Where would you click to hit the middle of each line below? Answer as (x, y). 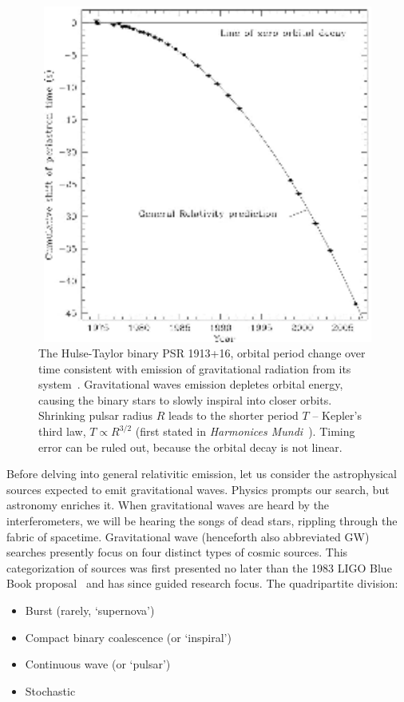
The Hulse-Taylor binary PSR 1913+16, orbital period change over (202, 353)
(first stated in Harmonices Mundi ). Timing (245, 431)
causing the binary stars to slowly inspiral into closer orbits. (185, 399)
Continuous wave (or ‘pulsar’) (98, 664)
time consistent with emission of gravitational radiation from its (195, 368)
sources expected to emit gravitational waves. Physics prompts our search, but (198, 489)
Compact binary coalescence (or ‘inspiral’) (128, 637)
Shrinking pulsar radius (96, 415)
